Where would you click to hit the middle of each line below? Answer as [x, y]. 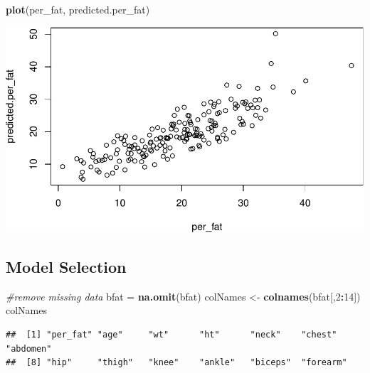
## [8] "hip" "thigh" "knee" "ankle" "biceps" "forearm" [176, 363]
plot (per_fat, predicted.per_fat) [78, 9]
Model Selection [66, 267]
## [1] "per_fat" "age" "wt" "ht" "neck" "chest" [171, 335]
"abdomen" [29, 348]
